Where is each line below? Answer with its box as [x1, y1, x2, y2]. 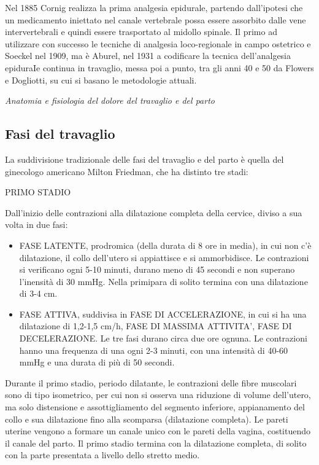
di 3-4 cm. [19, 287, 58, 300]
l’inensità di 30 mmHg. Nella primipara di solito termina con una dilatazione [19, 275, 308, 287]
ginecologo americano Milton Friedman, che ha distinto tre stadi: [5, 165, 248, 178]
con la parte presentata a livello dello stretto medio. [5, 448, 200, 461]
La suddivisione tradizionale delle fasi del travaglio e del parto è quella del [5, 152, 284, 165]
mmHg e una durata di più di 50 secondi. [19, 356, 175, 369]
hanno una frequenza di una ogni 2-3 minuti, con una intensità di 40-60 [19, 343, 288, 356]
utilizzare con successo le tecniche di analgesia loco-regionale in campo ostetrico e [5, 37, 311, 50]
